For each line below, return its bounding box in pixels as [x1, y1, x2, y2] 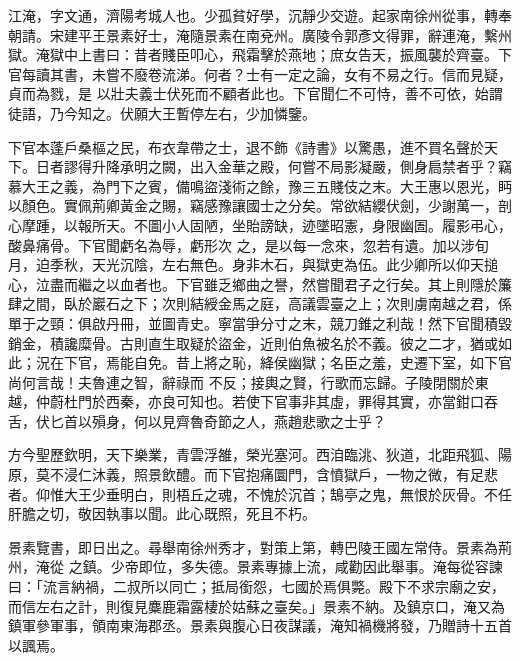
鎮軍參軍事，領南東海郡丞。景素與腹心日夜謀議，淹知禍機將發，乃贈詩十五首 [8, 615, 512, 636]
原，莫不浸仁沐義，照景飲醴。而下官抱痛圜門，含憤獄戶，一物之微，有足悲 [8, 464, 498, 485]
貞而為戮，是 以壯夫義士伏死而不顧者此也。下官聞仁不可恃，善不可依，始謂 [8, 83, 503, 104]
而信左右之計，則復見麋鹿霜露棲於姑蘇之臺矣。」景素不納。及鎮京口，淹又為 [8, 595, 505, 616]
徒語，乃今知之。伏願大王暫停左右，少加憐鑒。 [8, 102, 316, 123]
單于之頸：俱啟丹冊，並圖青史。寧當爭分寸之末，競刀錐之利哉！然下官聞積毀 [8, 312, 512, 333]
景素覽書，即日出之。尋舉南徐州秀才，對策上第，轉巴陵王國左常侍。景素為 [8, 536, 498, 557]
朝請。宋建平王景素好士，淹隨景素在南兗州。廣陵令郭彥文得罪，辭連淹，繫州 [8, 24, 512, 45]
